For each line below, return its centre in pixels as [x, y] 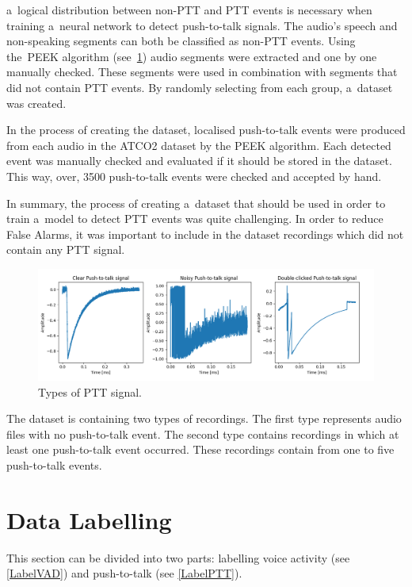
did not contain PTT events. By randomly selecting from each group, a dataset [200, 87]
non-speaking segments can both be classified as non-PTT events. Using [181, 41]
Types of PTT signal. [90, 391]
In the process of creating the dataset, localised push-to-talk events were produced [206, 130]
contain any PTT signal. [66, 249]
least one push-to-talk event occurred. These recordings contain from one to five [200, 449]
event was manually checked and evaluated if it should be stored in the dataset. [199, 161]
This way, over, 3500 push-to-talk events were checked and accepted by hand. [194, 176]
